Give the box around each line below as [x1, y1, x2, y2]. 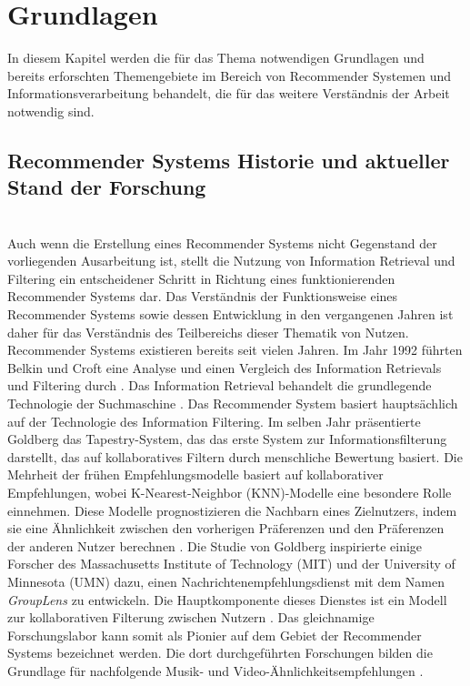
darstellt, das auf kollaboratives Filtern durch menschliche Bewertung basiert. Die [7, 447, 463, 466]
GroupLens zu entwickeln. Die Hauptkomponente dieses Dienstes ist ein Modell [7, 590, 447, 609]
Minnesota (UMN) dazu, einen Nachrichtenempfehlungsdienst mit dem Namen [7, 571, 445, 590]
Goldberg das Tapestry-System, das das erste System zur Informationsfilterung [7, 429, 447, 449]
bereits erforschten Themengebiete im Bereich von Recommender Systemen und [7, 66, 452, 85]
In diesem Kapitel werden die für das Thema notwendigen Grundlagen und [7, 48, 425, 67]
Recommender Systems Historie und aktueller [7, 146, 450, 174]
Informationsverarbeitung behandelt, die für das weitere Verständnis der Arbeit [7, 84, 450, 103]
